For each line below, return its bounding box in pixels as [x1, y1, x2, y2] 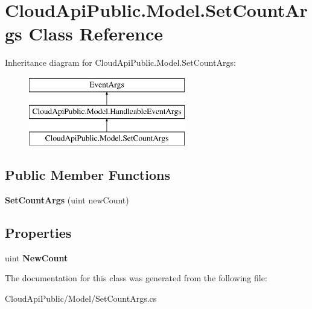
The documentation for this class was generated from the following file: [5, 272, 267, 284]
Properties [5, 223, 72, 242]
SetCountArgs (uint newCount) [5, 194, 129, 206]
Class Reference [28, 21, 164, 46]
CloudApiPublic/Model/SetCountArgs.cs [5, 292, 157, 305]
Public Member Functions [5, 165, 170, 184]
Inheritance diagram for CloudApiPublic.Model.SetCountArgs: [5, 56, 236, 69]
